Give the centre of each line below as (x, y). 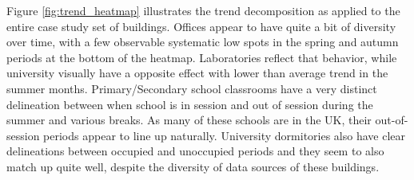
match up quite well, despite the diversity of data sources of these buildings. (193, 166)
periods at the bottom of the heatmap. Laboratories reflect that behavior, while (202, 57)
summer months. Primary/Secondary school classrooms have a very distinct (192, 88)
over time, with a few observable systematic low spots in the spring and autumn (203, 42)
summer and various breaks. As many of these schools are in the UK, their (189, 120)
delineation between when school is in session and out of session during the (190, 104)
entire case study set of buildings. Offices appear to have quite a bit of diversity (201, 26)
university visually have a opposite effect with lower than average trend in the (197, 73)
